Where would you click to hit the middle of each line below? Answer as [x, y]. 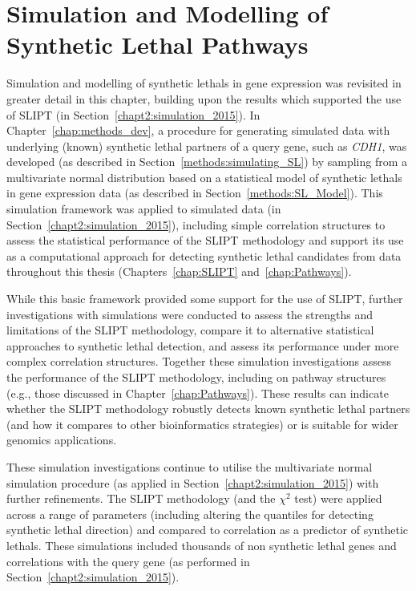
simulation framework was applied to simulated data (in [144, 209]
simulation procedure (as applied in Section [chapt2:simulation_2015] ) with [193, 482]
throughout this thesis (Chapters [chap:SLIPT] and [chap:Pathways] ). [179, 271]
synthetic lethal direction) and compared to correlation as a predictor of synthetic [207, 530]
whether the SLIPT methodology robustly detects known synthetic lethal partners [208, 409]
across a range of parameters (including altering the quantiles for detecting [190, 514]
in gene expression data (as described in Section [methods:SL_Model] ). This [195, 193]
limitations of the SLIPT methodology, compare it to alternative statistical [190, 330]
